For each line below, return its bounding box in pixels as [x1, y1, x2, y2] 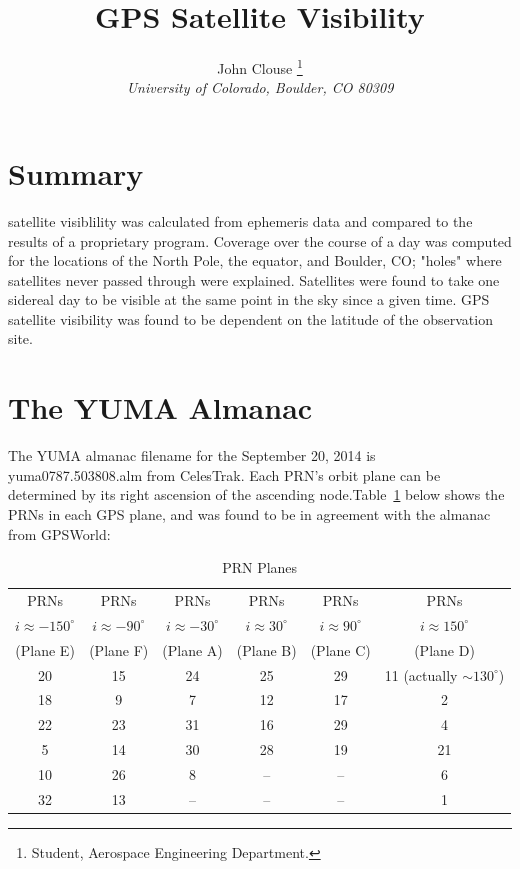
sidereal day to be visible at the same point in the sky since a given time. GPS [8, 289, 490, 310]
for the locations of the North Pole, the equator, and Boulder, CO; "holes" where [8, 250, 502, 271]
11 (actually [384, 664, 458, 685]
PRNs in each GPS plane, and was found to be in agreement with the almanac [8, 503, 491, 524]
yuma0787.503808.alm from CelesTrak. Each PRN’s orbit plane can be [8, 464, 441, 485]
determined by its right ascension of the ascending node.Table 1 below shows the [8, 484, 505, 505]
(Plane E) [15, 639, 75, 660]
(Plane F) [89, 639, 149, 660]
